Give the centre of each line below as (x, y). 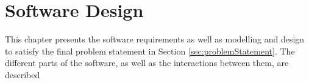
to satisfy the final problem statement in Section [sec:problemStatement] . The (150, 51)
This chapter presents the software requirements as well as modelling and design (155, 39)
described (23, 74)
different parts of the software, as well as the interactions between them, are (147, 63)
